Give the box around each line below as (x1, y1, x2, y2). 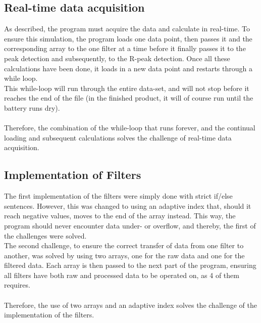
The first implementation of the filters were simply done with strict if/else (4, 191, 233, 201)
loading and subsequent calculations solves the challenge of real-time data (4, 132, 232, 143)
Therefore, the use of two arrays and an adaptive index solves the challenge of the (4, 299, 257, 310)
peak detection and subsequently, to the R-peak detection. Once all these (4, 53, 230, 63)
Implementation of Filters (4, 167, 141, 182)
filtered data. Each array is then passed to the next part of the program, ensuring (4, 260, 256, 270)
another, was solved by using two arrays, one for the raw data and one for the (4, 250, 245, 260)
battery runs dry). (4, 102, 60, 113)
